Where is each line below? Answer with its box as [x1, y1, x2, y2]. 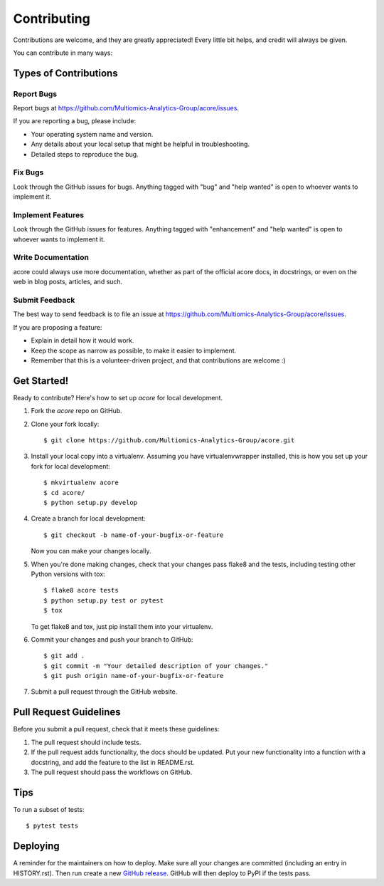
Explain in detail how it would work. [31, 336, 134, 345]
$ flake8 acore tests [43, 586, 119, 595]
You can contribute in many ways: [13, 48, 113, 57]
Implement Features [13, 210, 85, 220]
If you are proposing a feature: [13, 323, 102, 331]
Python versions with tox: [31, 570, 106, 578]
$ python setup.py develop [43, 499, 138, 506]
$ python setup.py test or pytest [43, 596, 164, 605]
